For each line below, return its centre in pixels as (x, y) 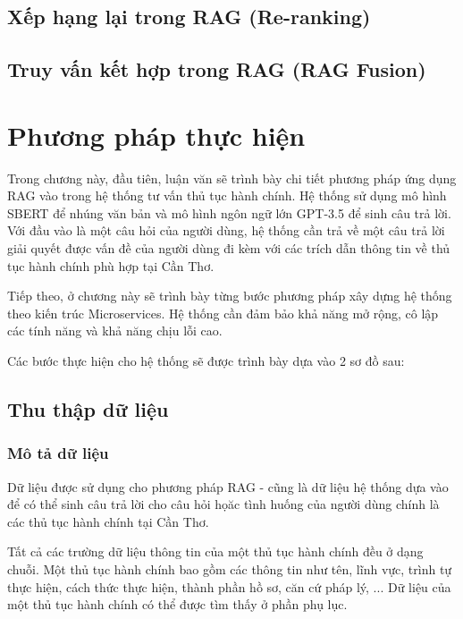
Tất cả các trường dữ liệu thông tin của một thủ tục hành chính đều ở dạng (215, 551)
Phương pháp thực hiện (156, 135)
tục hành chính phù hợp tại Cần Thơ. (111, 265)
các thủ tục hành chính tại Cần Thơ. (108, 521)
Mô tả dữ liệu (58, 453)
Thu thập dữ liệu (88, 409)
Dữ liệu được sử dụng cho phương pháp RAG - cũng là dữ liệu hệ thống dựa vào (228, 486)
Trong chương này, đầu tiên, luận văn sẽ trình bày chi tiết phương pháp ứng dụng (232, 178)
